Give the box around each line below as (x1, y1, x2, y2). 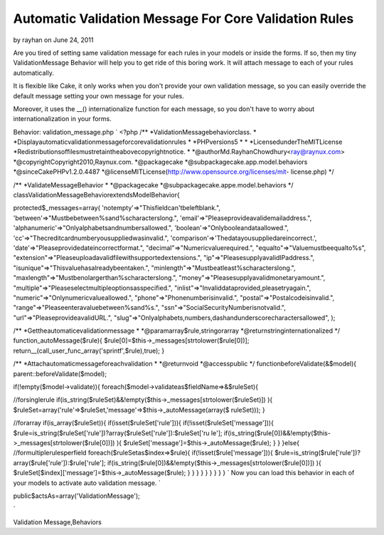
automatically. (13, 68, 55, 77)
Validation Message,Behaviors (13, 517, 102, 526)
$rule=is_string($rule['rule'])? (274, 449, 361, 457)
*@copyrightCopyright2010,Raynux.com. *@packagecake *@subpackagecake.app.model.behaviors (13, 157, 308, 166)
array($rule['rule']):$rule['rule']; (13, 458, 106, 467)
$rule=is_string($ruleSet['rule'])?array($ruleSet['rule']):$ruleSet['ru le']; (13, 428, 223, 437)
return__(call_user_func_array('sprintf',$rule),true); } (13, 346, 165, 355)
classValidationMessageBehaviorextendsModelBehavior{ (13, 191, 181, 199)
